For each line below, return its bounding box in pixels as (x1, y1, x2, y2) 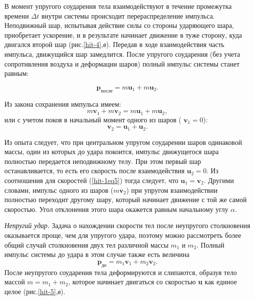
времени (4, 10, 29, 21)
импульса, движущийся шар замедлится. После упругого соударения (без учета (4, 48, 240, 59)
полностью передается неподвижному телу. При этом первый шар (4, 156, 201, 166)
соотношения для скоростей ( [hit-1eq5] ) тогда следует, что (4, 175, 179, 185)
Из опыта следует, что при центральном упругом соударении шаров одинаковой (4, 137, 242, 147)
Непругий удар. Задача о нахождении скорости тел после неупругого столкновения (4, 220, 251, 231)
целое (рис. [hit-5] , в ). (4, 286, 65, 296)
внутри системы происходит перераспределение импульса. (41, 10, 215, 21)
